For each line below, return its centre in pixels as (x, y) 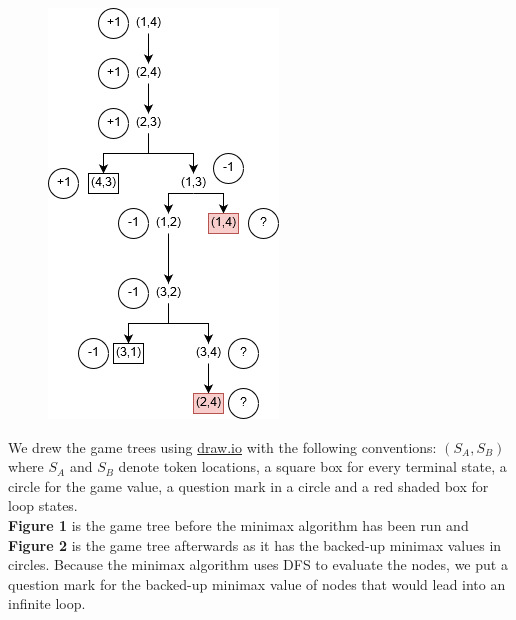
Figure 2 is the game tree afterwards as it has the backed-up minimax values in (255, 544)
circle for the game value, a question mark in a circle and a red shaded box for (248, 485)
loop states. (43, 505)
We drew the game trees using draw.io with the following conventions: (222, 446)
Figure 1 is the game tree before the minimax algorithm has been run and (238, 524)
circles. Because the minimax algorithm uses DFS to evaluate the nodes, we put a (258, 564)
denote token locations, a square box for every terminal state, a (312, 466)
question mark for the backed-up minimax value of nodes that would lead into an (257, 583)
